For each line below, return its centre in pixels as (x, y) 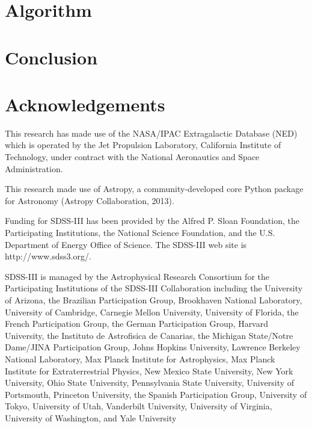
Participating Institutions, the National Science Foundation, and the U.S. (140, 233)
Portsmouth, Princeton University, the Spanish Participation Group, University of (156, 394)
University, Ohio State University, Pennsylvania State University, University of (150, 383)
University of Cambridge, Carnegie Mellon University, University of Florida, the (152, 312)
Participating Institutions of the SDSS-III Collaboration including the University (154, 288)
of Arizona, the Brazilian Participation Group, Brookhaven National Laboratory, (154, 300)
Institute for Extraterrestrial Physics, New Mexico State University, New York (149, 371)
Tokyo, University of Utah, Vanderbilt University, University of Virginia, (139, 406)
